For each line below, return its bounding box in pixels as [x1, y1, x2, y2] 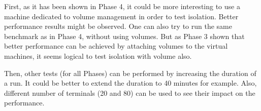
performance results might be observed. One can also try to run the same [4, 21, 232, 31]
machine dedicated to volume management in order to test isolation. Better [4, 11, 239, 21]
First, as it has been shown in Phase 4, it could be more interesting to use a [4, 1, 240, 11]
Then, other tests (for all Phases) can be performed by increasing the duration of [4, 67, 256, 78]
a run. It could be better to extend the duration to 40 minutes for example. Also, [4, 78, 257, 88]
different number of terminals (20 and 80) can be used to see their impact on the [4, 87, 255, 98]
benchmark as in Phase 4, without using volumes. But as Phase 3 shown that [4, 30, 245, 41]
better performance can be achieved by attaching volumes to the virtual [4, 41, 228, 51]
